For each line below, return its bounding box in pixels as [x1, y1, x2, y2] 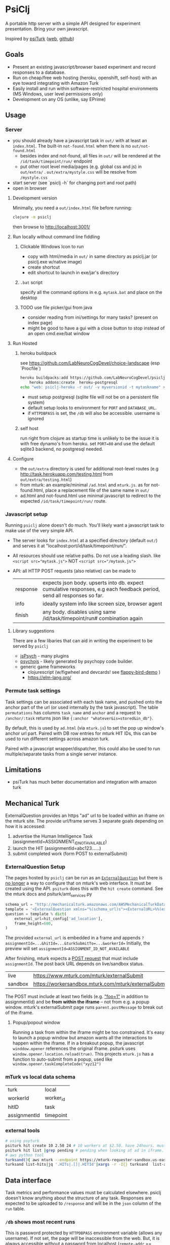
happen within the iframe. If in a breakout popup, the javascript [12, 1040, 144, 1046]
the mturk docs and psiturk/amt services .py [5, 891, 92, 898]
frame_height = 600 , [14, 921, 53, 926]
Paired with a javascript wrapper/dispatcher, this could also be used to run [5, 745, 160, 751]
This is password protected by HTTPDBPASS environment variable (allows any [5, 1230, 162, 1236]
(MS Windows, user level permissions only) [12, 90, 103, 97]
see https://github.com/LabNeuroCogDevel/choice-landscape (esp [20, 360, 160, 366]
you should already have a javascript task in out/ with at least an [12, 138, 147, 144]
